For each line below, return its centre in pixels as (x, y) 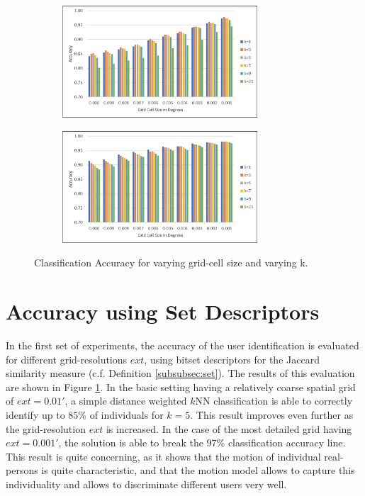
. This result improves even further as (272, 414)
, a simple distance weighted (126, 401)
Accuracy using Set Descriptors (163, 311)
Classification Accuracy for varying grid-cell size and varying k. (171, 263)
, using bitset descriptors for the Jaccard (232, 359)
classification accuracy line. (287, 443)
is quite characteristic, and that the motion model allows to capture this (198, 470)
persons (22, 470)
